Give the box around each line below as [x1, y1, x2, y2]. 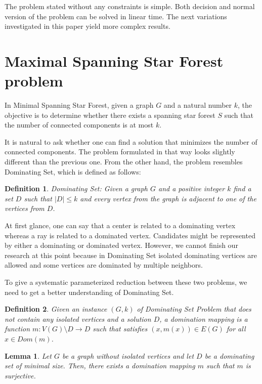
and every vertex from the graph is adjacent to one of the [80, 193, 256, 203]
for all [226, 323, 246, 334]
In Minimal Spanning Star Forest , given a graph [5, 100, 154, 110]
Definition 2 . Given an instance [5, 304, 107, 314]
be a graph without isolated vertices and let [62, 350, 194, 361]
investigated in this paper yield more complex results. [5, 21, 170, 31]
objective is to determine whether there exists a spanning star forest [5, 109, 215, 120]
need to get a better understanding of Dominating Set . [5, 286, 174, 297]
